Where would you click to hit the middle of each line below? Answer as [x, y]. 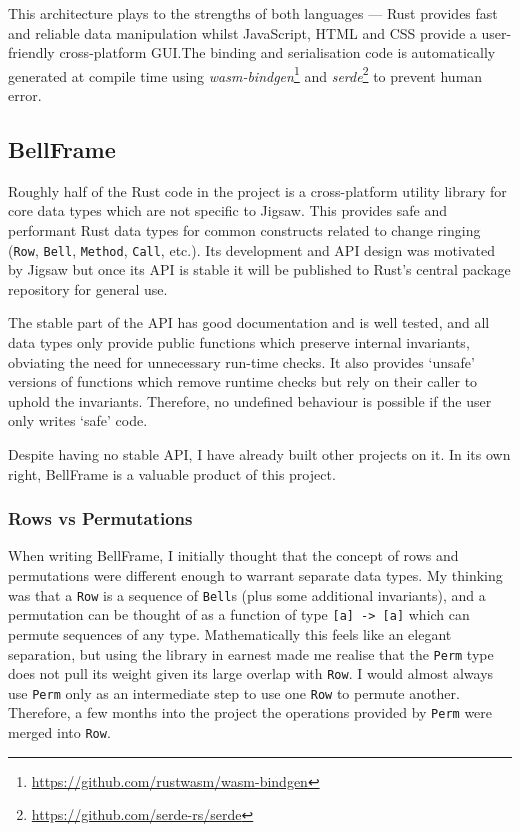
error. [25, 95]
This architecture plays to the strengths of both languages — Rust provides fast [253, 13]
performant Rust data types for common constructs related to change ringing [244, 230]
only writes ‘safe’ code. [78, 420]
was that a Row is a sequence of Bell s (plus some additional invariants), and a [247, 594]
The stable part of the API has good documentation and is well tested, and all [249, 322]
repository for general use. [88, 288]
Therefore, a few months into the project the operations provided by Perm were [250, 712]
